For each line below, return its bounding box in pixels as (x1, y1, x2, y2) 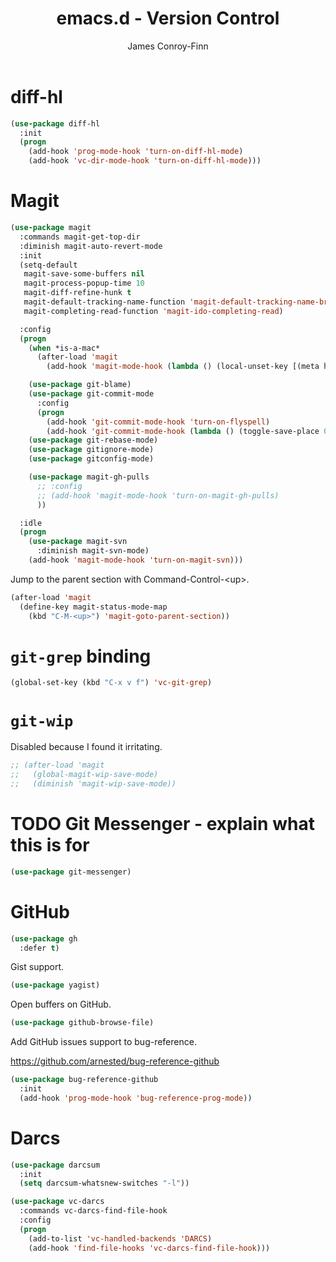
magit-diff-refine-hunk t (23, 288, 132, 298)
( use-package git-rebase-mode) (28, 435, 159, 446)
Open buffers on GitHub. (10, 998, 112, 1011)
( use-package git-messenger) (10, 867, 132, 877)
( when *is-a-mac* (28, 343, 101, 353)
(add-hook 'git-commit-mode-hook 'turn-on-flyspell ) (46, 417, 271, 427)
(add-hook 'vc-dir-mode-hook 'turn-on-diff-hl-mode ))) (28, 156, 262, 166)
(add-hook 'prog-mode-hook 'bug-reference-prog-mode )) (19, 1093, 253, 1103)
